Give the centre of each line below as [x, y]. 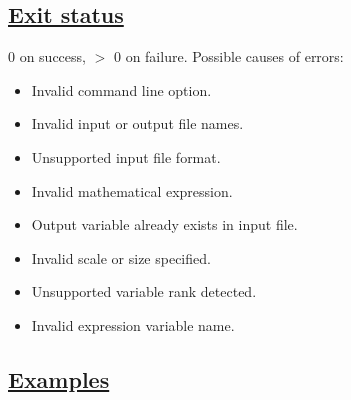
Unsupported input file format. [126, 156]
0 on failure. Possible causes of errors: [228, 56]
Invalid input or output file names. [137, 123]
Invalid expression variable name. [133, 324]
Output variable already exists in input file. [164, 224]
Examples [59, 378]
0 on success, [47, 56]
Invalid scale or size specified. [121, 257]
